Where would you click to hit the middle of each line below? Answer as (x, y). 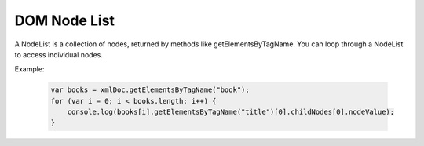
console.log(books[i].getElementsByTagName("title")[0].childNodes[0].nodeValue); (231, 112)
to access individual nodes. (59, 54)
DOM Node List (65, 20)
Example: (29, 69)
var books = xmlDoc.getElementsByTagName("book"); (150, 90)
